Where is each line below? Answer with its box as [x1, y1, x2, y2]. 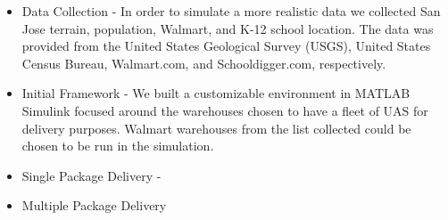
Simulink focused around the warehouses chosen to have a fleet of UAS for [21, 101, 428, 119]
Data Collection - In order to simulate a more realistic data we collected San [21, 2, 441, 20]
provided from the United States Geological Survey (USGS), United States [21, 37, 431, 55]
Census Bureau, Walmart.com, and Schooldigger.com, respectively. [21, 53, 386, 72]
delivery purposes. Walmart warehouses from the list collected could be [21, 118, 411, 137]
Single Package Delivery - [21, 166, 162, 184]
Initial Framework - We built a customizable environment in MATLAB [21, 84, 411, 102]
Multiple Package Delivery [21, 196, 167, 215]
